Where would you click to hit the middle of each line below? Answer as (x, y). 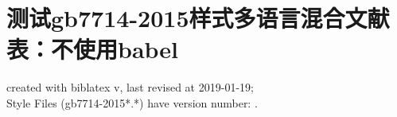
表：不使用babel (93, 49)
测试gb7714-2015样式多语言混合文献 (198, 18)
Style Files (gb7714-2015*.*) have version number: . (132, 102)
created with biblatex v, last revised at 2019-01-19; (130, 87)
